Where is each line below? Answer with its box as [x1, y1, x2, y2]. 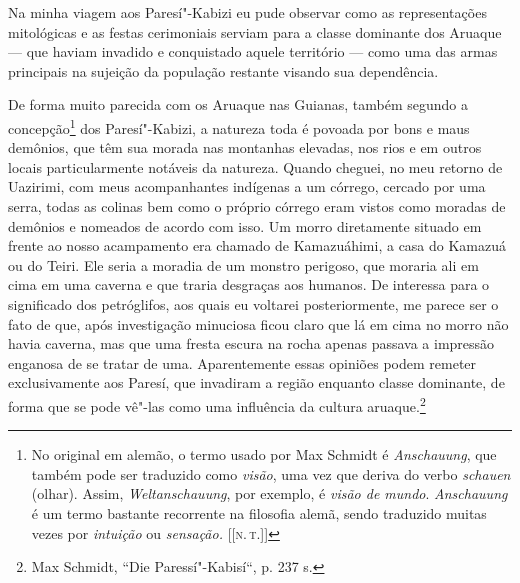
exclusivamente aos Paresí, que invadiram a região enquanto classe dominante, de [8, 372, 505, 393]
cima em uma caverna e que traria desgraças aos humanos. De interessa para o [8, 274, 490, 295]
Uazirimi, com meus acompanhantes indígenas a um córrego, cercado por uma [8, 176, 486, 197]
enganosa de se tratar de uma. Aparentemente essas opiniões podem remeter [8, 352, 477, 373]
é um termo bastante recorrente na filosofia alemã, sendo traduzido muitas [31, 502, 487, 523]
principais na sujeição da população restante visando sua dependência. [8, 60, 439, 81]
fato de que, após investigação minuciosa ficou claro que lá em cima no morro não [8, 313, 509, 334]
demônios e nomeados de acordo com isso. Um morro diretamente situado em [8, 215, 482, 236]
